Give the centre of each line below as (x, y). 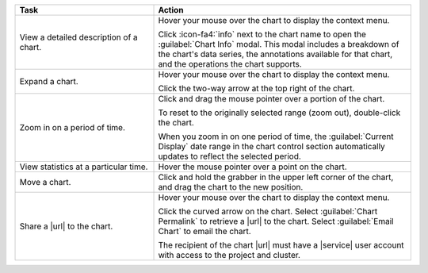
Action (171, 10)
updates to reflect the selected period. (229, 156)
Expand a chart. (49, 81)
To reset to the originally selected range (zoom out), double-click (279, 113)
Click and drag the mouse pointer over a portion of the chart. (271, 99)
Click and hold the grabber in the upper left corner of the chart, (276, 177)
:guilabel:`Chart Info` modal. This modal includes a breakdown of (279, 44)
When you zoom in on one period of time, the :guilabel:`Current (276, 136)
